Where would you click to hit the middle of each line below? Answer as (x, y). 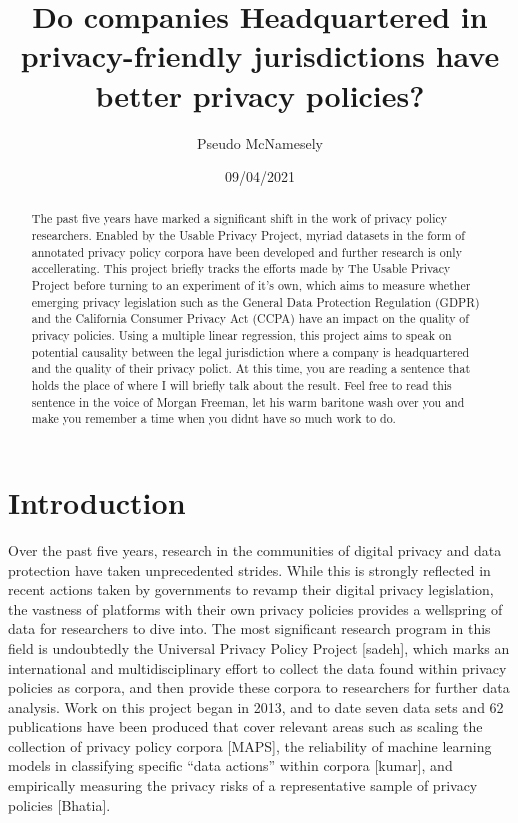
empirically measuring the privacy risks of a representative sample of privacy (243, 785)
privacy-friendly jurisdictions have (260, 55)
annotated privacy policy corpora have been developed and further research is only (246, 251)
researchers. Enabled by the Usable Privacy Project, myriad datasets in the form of (248, 235)
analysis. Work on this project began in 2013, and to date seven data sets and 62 (256, 706)
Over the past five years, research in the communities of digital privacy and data (255, 549)
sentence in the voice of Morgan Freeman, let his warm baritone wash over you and (248, 401)
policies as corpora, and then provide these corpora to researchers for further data (259, 687)
